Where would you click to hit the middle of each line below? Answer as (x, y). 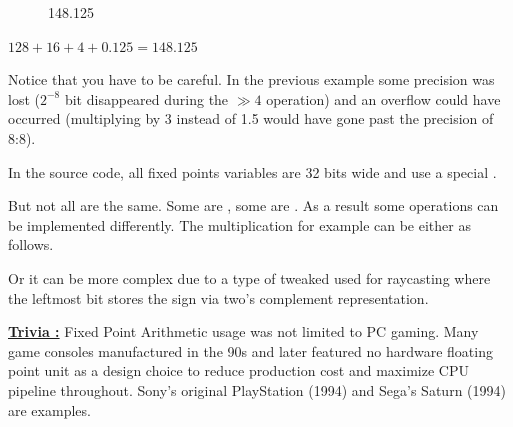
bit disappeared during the (146, 98)
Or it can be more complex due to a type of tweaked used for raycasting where (249, 277)
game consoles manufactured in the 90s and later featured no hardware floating (250, 350)
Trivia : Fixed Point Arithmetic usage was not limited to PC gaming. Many (243, 331)
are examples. (49, 409)
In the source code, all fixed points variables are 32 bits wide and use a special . (252, 171)
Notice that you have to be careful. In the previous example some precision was (251, 79)
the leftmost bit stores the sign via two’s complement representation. (218, 297)
